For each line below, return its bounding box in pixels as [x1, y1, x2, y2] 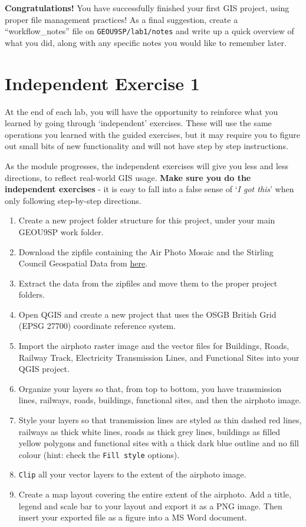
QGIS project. [18, 363, 70, 375]
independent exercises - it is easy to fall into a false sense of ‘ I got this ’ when [5, 183, 294, 195]
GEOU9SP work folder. [18, 225, 104, 238]
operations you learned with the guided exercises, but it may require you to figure [5, 128, 300, 140]
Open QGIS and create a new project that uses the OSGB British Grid [18, 308, 277, 320]
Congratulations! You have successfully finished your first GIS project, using [5, 2, 289, 14]
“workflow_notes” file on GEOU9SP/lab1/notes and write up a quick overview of [5, 25, 294, 37]
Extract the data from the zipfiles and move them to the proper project [18, 276, 278, 289]
